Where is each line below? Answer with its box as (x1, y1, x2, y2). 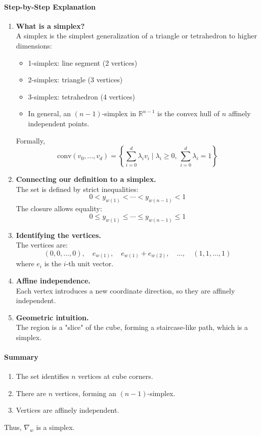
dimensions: (16, 40, 52, 51)
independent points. (28, 118, 90, 128)
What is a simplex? (16, 20, 85, 31)
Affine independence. (16, 275, 91, 285)
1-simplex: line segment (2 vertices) (28, 57, 138, 68)
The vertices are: (16, 239, 68, 250)
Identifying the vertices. (16, 229, 101, 240)
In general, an (28, 108, 71, 119)
